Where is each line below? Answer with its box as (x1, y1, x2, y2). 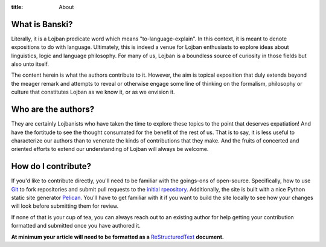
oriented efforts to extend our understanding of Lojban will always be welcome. (11, 146, 209, 153)
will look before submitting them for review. (11, 202, 119, 210)
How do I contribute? (11, 161, 92, 172)
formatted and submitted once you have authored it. (11, 222, 141, 229)
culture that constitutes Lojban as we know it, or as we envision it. (11, 88, 175, 96)
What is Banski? (11, 19, 73, 30)
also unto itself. (11, 60, 50, 68)
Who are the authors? (11, 104, 95, 115)
